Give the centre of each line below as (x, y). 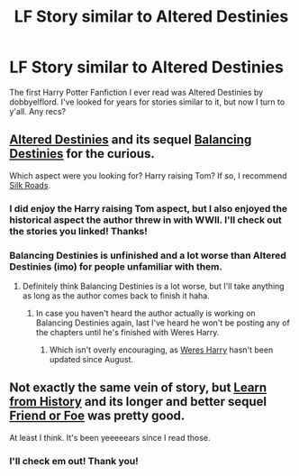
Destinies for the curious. (82, 154)
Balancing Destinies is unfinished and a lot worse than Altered (148, 255)
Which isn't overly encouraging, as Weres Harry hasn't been (161, 350)
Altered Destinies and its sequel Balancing (131, 140)
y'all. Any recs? (37, 111)
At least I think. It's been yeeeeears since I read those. (110, 437)
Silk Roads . (30, 185)
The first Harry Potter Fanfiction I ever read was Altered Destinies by (136, 92)
